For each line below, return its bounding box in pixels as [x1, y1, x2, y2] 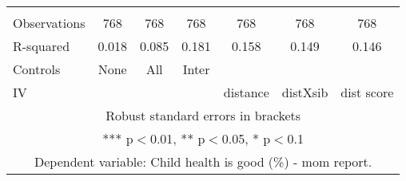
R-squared [13, 37, 70, 55]
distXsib [281, 83, 328, 101]
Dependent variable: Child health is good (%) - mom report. [34, 152, 372, 171]
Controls [13, 60, 61, 78]
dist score [340, 83, 394, 101]
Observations [13, 14, 86, 32]
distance [223, 83, 269, 101]
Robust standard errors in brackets [105, 106, 301, 124]
